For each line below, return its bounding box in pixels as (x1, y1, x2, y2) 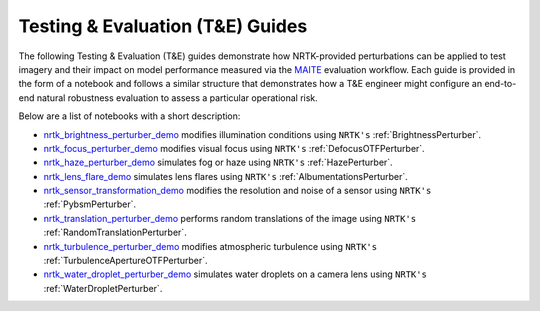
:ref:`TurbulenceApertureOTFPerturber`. (43, 255, 209, 267)
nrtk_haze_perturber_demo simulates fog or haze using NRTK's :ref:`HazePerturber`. (43, 156, 394, 169)
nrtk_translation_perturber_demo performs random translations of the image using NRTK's (43, 212, 417, 224)
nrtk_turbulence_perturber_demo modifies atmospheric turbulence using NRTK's (43, 240, 378, 252)
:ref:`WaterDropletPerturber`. (43, 282, 163, 294)
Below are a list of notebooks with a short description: (18, 110, 241, 122)
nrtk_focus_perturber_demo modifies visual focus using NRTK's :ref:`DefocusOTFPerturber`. (43, 142, 425, 154)
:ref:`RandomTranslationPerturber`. (43, 226, 187, 239)
